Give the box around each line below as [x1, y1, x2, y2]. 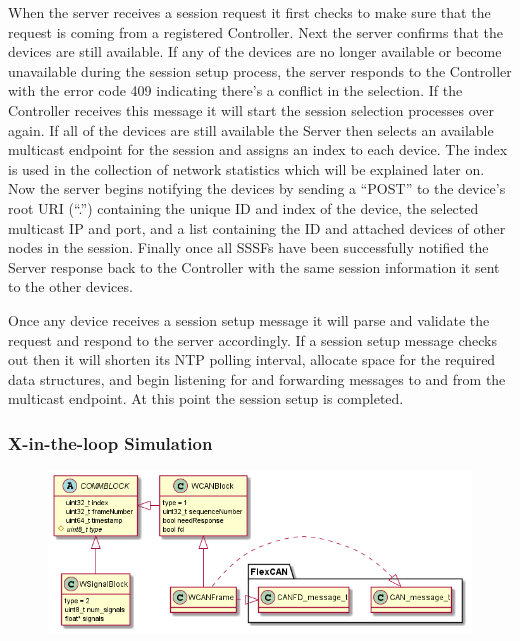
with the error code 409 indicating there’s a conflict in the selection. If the [8, 80, 463, 101]
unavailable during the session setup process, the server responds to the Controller [8, 60, 512, 81]
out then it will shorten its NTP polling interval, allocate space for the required [8, 349, 496, 370]
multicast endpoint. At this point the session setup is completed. [8, 388, 404, 409]
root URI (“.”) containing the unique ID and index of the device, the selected [8, 197, 479, 218]
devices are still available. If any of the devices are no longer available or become [8, 41, 502, 62]
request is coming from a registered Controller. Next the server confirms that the [8, 21, 503, 42]
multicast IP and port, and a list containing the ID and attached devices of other [8, 217, 506, 238]
